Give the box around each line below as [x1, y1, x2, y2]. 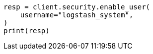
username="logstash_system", [20, 11, 134, 19]
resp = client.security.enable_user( [3, 3, 151, 11]
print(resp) [3, 27, 50, 35]
